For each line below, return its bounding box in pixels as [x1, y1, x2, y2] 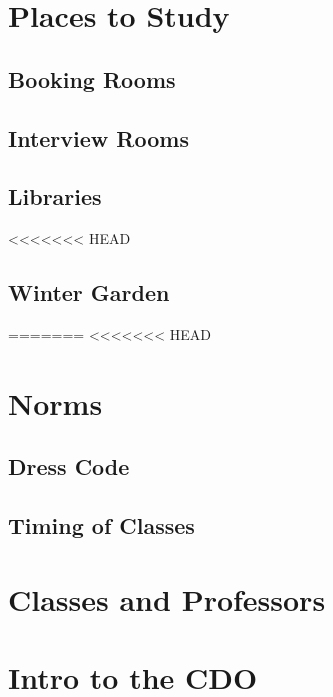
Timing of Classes [8, 510, 195, 541]
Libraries [8, 181, 102, 212]
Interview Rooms [8, 122, 189, 153]
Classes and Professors [8, 578, 326, 619]
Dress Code [8, 451, 130, 482]
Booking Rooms [8, 63, 176, 94]
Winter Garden [8, 277, 170, 308]
